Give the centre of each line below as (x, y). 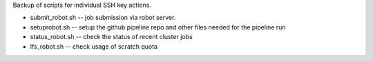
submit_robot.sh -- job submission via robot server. (103, 18)
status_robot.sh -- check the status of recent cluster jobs (111, 37)
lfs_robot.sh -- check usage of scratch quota (94, 46)
